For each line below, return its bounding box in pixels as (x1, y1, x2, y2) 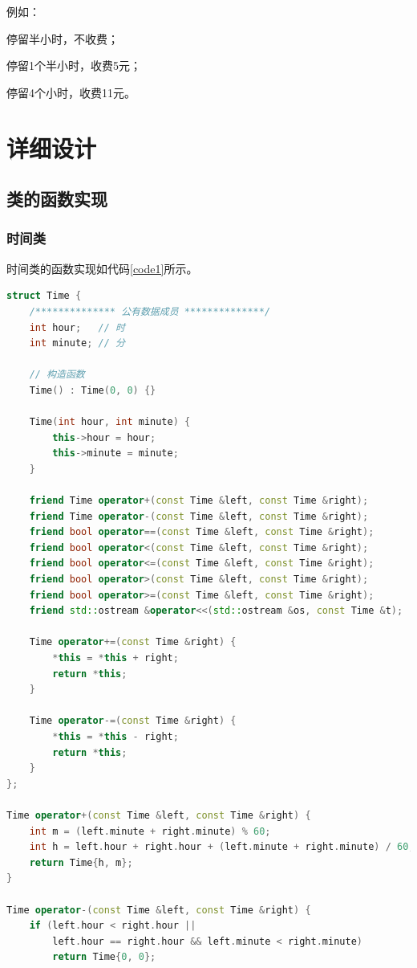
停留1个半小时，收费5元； (6, 57, 141, 74)
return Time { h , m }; (29, 856, 133, 868)
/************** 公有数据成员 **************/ (29, 305, 271, 317)
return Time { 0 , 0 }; (52, 951, 156, 963)
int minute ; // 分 (29, 337, 125, 349)
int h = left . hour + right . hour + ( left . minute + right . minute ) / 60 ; (29, 841, 415, 853)
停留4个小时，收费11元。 (6, 84, 136, 100)
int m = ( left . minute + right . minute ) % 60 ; (29, 825, 271, 837)
